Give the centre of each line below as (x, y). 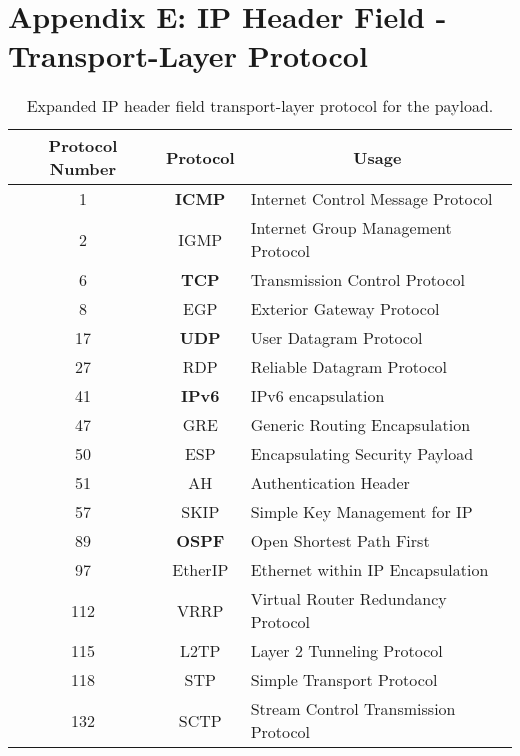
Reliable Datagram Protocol (348, 367)
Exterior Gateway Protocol (345, 309)
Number (83, 169)
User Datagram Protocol (336, 338)
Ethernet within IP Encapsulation (369, 570)
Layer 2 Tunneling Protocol (346, 651)
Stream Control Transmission (353, 709)
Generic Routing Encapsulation (360, 425)
